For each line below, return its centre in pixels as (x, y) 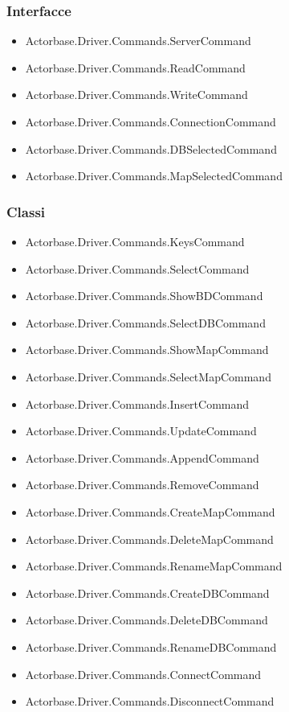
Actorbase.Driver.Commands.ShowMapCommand (147, 350)
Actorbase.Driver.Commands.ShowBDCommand (144, 296)
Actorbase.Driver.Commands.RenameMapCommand (154, 566)
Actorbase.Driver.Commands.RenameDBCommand (151, 646)
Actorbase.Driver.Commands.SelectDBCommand (145, 322)
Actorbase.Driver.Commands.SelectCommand (137, 268)
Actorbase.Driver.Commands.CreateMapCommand (150, 511)
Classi (26, 211)
